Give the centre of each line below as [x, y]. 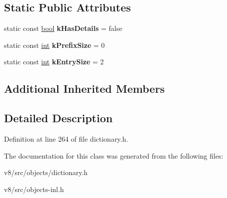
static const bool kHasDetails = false [63, 28]
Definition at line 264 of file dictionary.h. [66, 138]
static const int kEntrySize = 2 [54, 62]
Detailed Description [58, 118]
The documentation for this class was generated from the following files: [114, 155]
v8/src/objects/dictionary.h [46, 172]
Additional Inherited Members [84, 89]
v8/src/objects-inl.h [34, 189]
